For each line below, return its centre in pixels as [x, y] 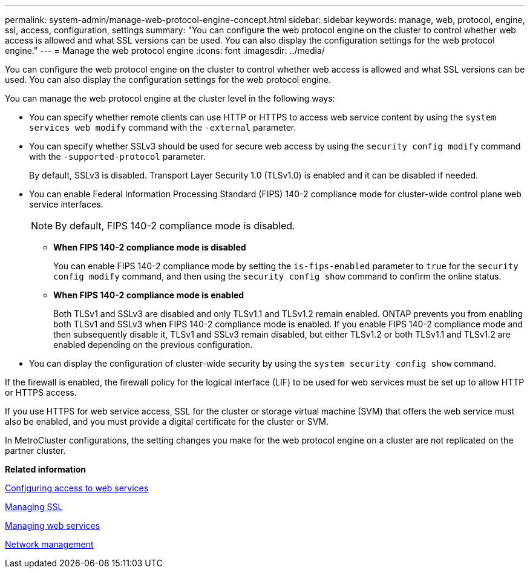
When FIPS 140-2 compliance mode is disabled [150, 247]
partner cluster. [35, 450]
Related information [46, 469]
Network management [49, 544]
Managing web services [53, 526]
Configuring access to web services [77, 488]
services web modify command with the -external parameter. [163, 127]
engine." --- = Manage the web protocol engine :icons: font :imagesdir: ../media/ [165, 51]
